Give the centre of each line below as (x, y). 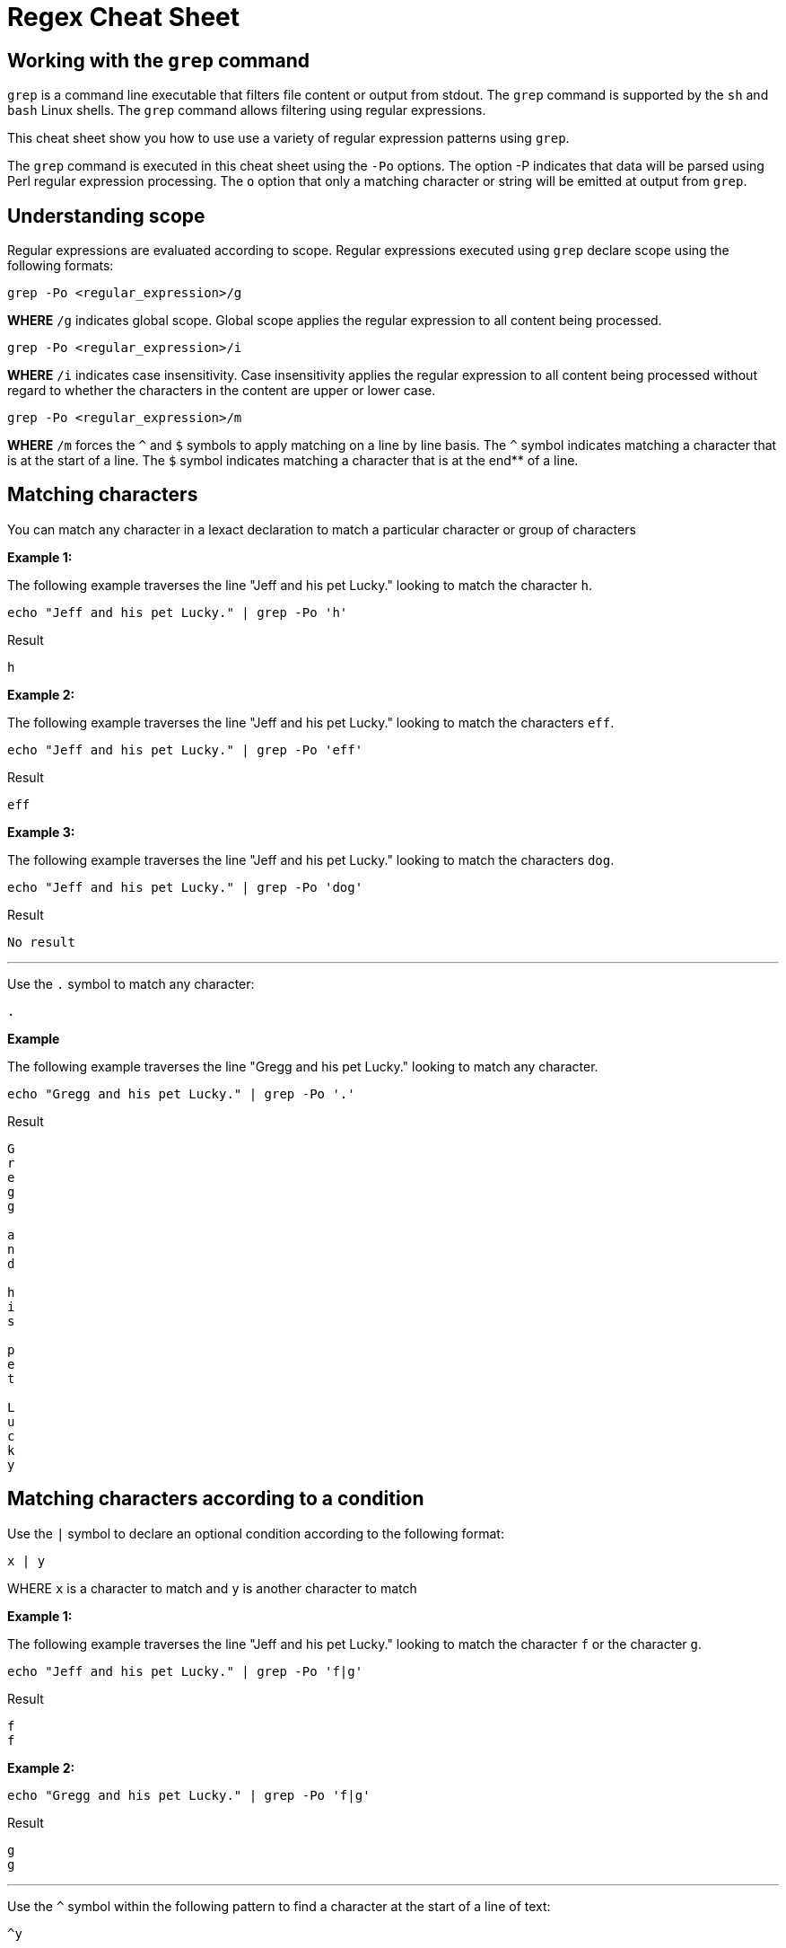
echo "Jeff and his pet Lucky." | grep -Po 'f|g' (185, 1671)
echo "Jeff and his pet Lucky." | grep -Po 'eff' (185, 749)
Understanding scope (106, 216)
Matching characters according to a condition (216, 1499)
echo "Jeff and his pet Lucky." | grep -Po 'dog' (185, 887)
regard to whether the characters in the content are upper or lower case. (222, 391)
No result (41, 942)
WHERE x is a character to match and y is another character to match (212, 1588)
